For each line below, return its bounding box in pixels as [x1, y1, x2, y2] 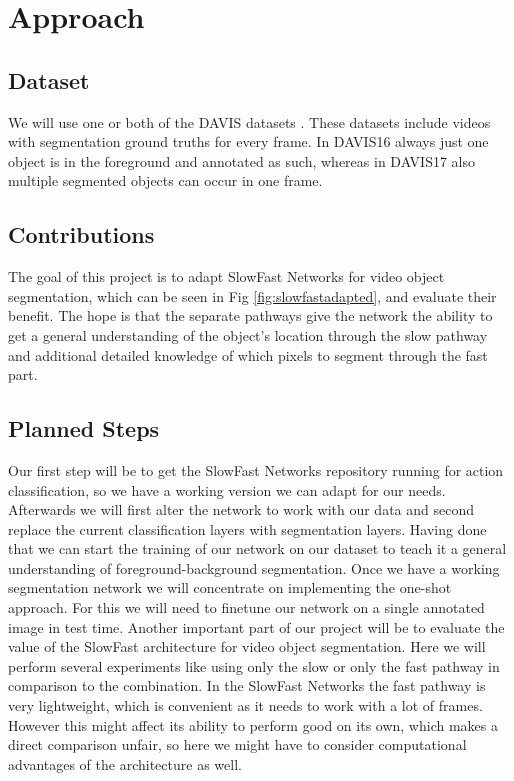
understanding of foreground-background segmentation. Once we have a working [8, 557, 500, 578]
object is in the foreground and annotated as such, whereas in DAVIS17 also [8, 150, 475, 171]
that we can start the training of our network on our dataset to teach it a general [8, 538, 507, 559]
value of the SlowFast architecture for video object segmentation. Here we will [8, 636, 486, 657]
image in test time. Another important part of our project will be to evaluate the [8, 616, 505, 637]
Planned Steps [8, 413, 160, 444]
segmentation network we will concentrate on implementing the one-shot [8, 577, 452, 598]
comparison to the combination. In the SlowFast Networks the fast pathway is [8, 675, 486, 696]
